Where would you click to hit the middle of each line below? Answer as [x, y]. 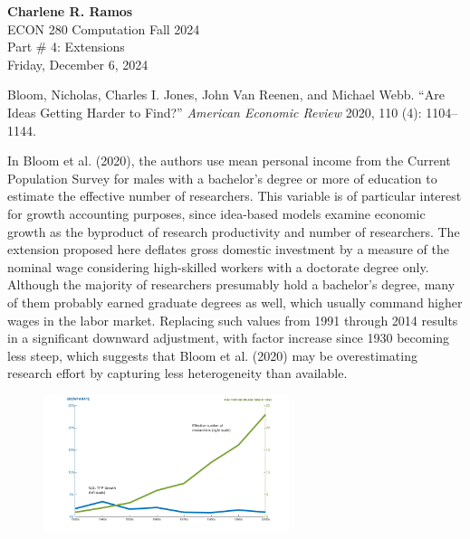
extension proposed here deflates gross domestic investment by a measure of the [228, 249]
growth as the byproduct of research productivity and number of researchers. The [234, 231]
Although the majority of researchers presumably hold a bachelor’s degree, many [231, 284]
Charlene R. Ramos [70, 11]
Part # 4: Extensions [66, 47]
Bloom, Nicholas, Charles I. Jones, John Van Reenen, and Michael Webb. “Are [226, 95]
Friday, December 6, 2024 [78, 64]
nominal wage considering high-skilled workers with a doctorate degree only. [218, 266]
